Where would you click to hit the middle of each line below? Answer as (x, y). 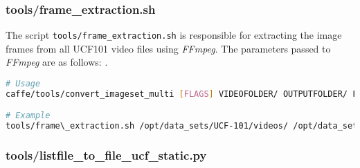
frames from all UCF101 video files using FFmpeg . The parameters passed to (168, 48)
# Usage (23, 84)
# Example (28, 116)
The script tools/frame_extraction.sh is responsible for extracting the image (174, 35)
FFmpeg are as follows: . (57, 62)
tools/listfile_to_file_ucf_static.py (106, 155)
